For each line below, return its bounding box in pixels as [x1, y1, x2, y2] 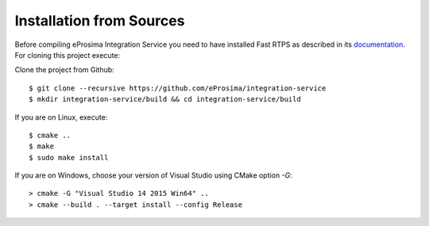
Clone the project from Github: [14, 65, 114, 75]
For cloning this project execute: [14, 50, 121, 59]
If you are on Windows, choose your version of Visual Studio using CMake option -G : [14, 170, 293, 180]
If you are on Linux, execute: [14, 112, 108, 122]
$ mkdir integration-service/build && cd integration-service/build [29, 95, 301, 104]
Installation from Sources [14, 12, 185, 29]
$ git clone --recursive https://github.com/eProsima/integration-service [29, 83, 327, 93]
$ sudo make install [29, 153, 109, 162]
